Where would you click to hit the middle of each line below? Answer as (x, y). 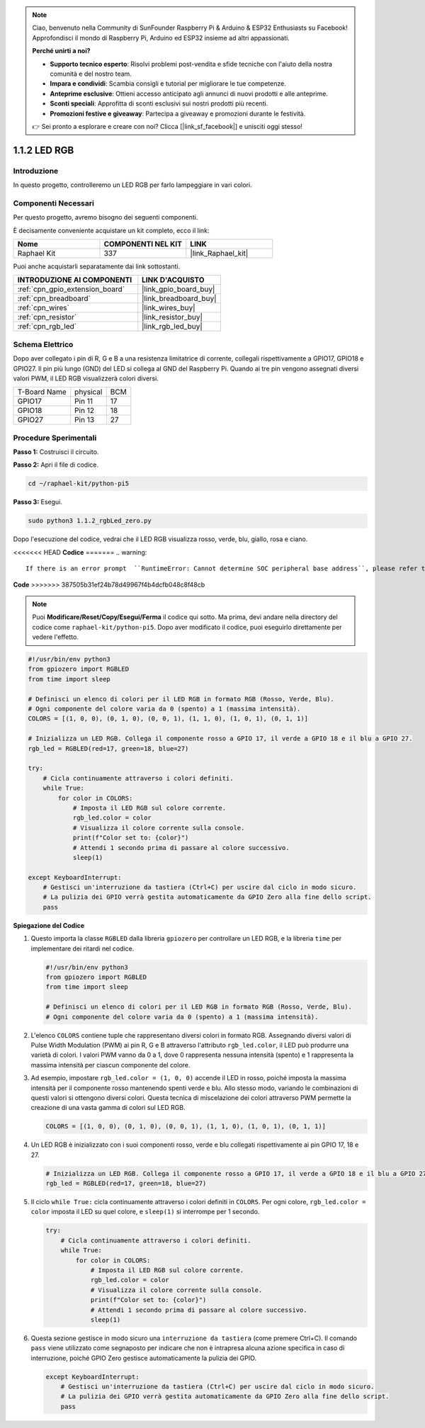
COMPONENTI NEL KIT (143, 244)
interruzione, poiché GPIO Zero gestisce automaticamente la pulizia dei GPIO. (144, 1358)
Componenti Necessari (54, 203)
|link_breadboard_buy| (179, 299)
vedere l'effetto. (56, 637)
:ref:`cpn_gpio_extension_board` (71, 289)
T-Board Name (42, 392)
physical (89, 392)
